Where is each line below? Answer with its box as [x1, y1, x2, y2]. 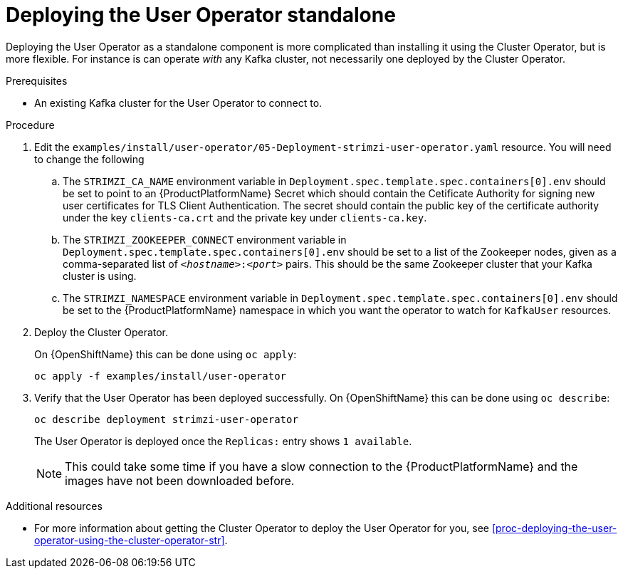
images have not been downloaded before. [65, 473, 295, 488]
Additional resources [6, 499, 103, 512]
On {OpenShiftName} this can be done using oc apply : [34, 348, 297, 360]
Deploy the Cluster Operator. [34, 325, 169, 338]
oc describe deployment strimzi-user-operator [34, 413, 298, 425]
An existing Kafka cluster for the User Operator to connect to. [34, 96, 323, 109]
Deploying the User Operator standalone [6, 3, 396, 27]
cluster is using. [63, 269, 137, 282]
